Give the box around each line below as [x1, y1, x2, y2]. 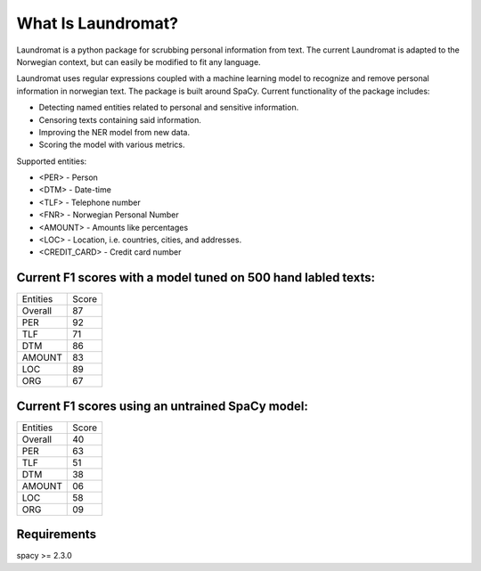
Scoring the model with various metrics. [38, 139, 185, 151]
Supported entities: [16, 156, 87, 167]
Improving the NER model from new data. [38, 126, 191, 137]
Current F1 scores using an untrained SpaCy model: [16, 398, 309, 413]
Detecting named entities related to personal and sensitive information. [38, 102, 299, 113]
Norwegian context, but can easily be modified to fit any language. [16, 56, 262, 67]
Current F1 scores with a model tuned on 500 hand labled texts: [16, 270, 376, 285]
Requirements [16, 526, 97, 542]
